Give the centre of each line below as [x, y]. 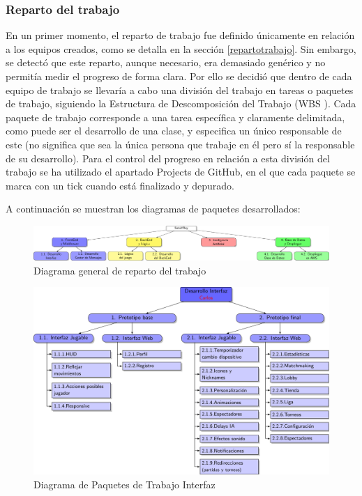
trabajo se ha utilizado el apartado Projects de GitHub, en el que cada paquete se [181, 172]
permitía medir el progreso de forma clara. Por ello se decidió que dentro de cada [179, 76]
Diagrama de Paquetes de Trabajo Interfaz [125, 484]
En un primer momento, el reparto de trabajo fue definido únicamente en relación [180, 35]
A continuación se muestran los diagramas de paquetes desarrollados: [153, 209]
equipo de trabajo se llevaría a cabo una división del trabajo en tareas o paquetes [180, 90]
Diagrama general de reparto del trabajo [120, 270]
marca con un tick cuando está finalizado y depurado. [120, 185]
